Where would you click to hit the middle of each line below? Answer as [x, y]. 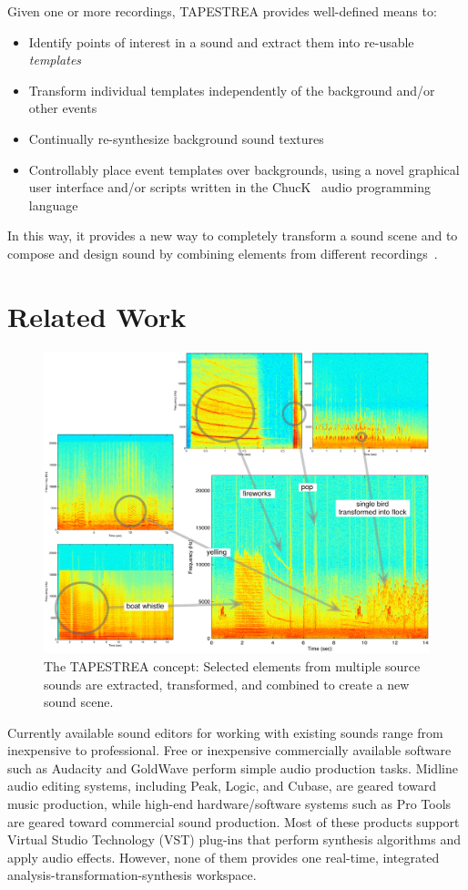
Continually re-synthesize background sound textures [176, 138]
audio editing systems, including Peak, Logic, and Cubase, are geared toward [222, 786]
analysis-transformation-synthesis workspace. [132, 875]
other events [63, 108]
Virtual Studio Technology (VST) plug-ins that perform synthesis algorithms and [234, 839]
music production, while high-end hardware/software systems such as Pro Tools [229, 804]
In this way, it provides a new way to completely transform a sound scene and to [233, 235]
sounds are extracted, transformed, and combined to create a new [227, 684]
